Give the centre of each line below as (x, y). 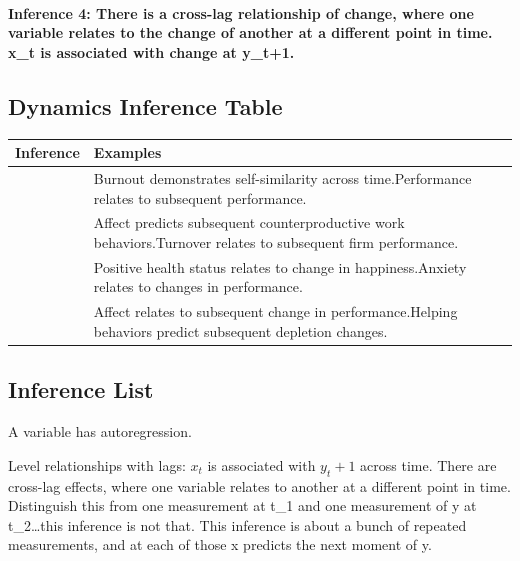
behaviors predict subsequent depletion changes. (240, 330)
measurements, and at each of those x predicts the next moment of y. (220, 544)
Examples (127, 152)
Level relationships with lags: (97, 464)
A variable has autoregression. (100, 431)
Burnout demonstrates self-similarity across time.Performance (282, 177)
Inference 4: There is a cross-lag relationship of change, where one (241, 12)
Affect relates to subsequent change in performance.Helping (275, 311)
